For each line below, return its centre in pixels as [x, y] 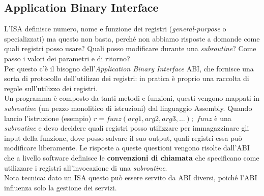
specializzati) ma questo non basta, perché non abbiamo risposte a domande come [132, 38]
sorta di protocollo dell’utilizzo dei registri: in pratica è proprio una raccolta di [127, 78]
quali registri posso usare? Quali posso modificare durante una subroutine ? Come [130, 48]
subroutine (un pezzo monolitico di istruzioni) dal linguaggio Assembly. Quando [128, 108]
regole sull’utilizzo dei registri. [51, 88]
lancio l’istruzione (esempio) [48, 118]
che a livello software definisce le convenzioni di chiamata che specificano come [132, 157]
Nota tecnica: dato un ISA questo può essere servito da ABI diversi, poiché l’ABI [131, 178]
